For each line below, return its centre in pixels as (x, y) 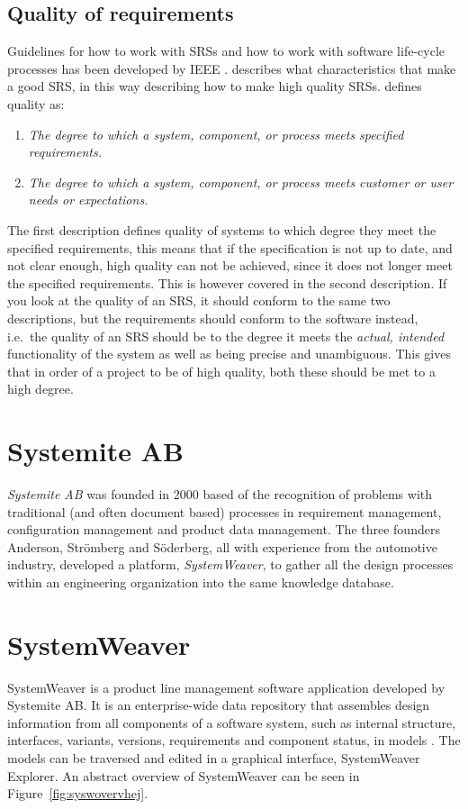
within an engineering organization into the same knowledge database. (201, 582)
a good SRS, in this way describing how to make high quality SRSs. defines (215, 86)
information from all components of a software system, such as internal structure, (232, 722)
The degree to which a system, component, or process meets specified (216, 134)
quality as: (36, 103)
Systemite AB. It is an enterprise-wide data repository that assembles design (219, 705)
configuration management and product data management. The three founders (224, 529)
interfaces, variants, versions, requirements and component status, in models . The (234, 740)
